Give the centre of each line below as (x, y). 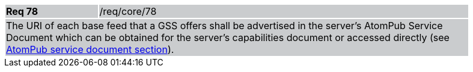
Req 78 (22, 11)
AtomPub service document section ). (90, 49)
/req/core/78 (128, 11)
